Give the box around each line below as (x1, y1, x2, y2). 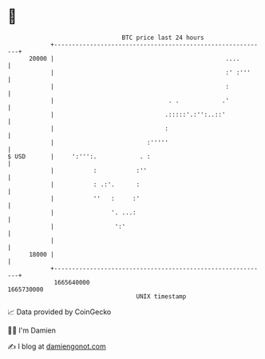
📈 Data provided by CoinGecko (7, 307, 112, 317)
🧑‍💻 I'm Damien (7, 325, 57, 335)
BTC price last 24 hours (121, 34, 204, 42)
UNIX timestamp (136, 292, 187, 301)
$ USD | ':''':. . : (7, 152, 151, 161)
